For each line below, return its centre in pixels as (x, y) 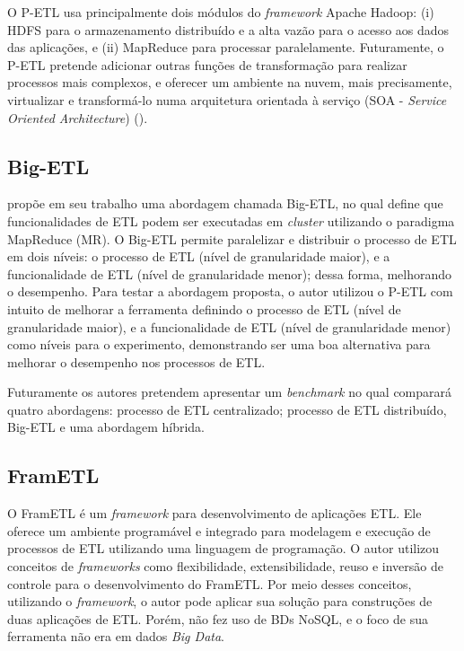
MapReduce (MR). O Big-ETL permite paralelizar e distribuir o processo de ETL (232, 238)
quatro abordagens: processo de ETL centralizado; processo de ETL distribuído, (227, 409)
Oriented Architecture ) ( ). (78, 117)
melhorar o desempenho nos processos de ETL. (136, 361)
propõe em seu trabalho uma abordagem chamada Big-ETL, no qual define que (225, 203)
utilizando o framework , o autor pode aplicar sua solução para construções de (220, 601)
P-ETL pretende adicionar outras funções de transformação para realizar (207, 64)
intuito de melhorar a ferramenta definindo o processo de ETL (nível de (204, 308)
